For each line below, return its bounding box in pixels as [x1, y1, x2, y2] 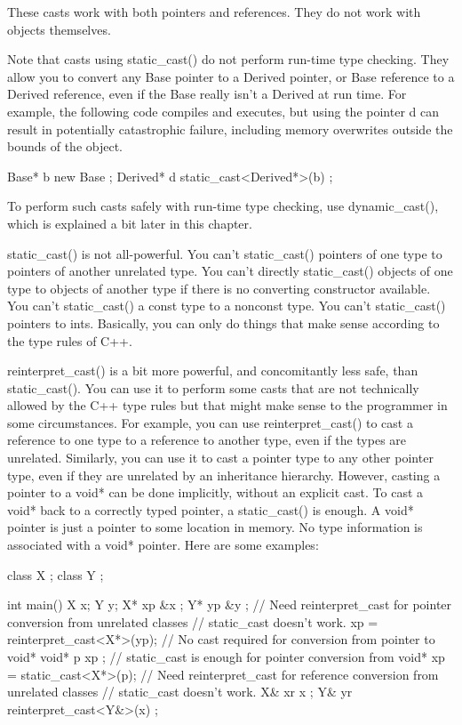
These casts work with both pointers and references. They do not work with [7, 3, 421, 20]
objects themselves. [7, 20, 111, 38]
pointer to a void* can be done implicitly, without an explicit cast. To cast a [7, 483, 424, 502]
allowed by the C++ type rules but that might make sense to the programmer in [7, 396, 448, 415]
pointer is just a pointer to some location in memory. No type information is [7, 518, 423, 536]
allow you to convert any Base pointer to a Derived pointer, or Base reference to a [7, 67, 455, 85]
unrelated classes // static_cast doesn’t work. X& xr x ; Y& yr [7, 682, 353, 701]
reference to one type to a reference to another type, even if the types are [7, 431, 407, 449]
